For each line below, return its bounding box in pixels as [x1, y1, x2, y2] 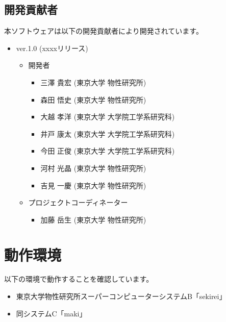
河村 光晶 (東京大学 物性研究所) [40, 162, 146, 173]
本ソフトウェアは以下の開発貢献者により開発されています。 [4, 26, 203, 36]
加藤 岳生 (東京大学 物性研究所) [40, 214, 146, 225]
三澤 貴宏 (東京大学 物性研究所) [40, 77, 146, 87]
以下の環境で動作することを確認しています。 [4, 274, 154, 284]
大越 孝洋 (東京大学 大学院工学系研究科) [40, 111, 175, 122]
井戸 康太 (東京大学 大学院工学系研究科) [40, 128, 175, 139]
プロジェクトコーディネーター [28, 197, 128, 208]
